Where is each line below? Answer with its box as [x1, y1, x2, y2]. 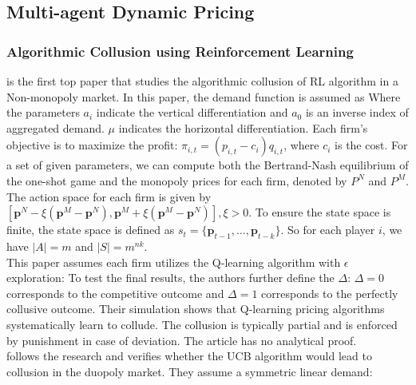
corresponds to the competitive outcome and [6, 284, 224, 301]
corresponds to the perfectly [261, 284, 398, 301]
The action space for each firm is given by [6, 188, 212, 204]
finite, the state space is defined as [6, 221, 175, 238]
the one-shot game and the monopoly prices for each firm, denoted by [6, 172, 347, 189]
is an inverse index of [305, 104, 409, 121]
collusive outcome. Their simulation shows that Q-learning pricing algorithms [6, 300, 385, 317]
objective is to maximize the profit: [6, 137, 178, 153]
